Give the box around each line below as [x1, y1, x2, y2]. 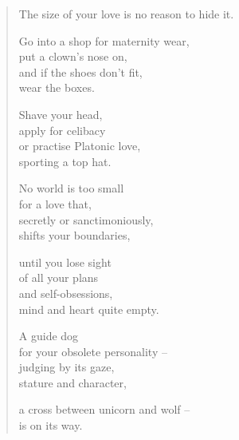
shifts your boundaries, [18, 227, 131, 244]
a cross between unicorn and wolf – [18, 401, 190, 418]
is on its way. [18, 417, 83, 434]
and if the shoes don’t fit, [18, 63, 143, 80]
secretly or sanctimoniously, [18, 211, 154, 228]
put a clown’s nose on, [18, 48, 127, 65]
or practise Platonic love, [18, 137, 141, 154]
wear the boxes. [18, 79, 95, 96]
